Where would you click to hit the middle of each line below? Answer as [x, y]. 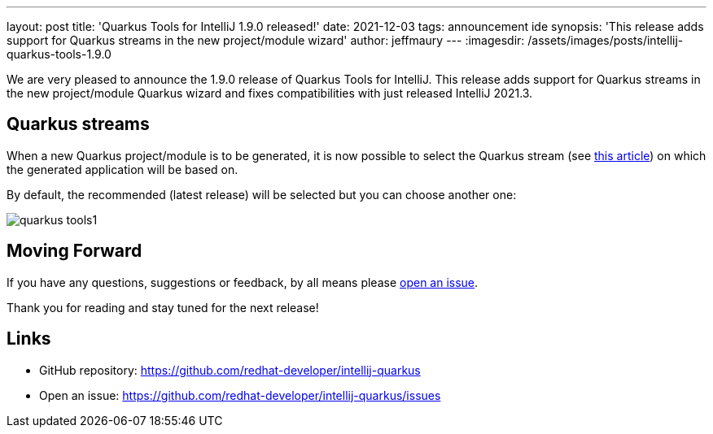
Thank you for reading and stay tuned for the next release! [163, 307]
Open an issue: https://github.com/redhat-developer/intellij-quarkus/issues [240, 395]
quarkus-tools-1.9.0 [59, 54]
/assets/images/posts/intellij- [606, 40]
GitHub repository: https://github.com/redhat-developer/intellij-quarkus [230, 370]
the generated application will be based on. [122, 169]
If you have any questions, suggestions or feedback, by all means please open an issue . [243, 282]
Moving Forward [74, 251]
